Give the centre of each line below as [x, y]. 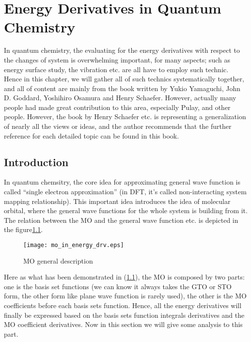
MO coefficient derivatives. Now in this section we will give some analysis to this [123, 324]
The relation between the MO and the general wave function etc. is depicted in [121, 220]
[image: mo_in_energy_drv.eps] [74, 245]
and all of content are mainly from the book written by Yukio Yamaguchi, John [122, 88]
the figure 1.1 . [24, 229]
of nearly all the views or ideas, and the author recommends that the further [118, 126]
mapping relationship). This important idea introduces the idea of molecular [117, 201]
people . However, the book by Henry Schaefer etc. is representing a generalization [125, 117]
